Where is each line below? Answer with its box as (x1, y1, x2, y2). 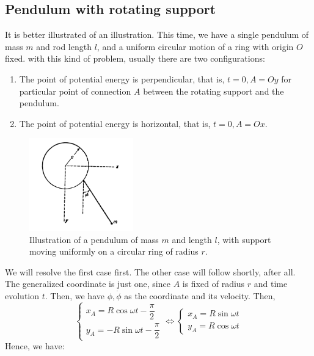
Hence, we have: (5, 340, 65, 352)
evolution (5, 289, 40, 302)
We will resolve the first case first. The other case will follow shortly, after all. (5, 265, 296, 278)
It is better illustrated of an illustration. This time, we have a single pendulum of (5, 28, 309, 41)
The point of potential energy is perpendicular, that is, (19, 72, 225, 85)
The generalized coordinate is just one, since (5, 277, 170, 290)
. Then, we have (45, 289, 104, 302)
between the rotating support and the (143, 84, 284, 97)
